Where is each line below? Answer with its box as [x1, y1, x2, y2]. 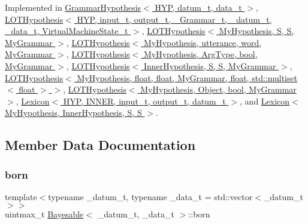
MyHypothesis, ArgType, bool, [143, 48, 258, 60]
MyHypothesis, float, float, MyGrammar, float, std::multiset [77, 71, 298, 84]
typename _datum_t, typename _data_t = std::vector [48, 190, 253, 202]
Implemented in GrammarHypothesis [5, 1, 141, 13]
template [5, 190, 37, 202]
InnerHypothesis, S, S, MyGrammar [143, 59, 276, 72]
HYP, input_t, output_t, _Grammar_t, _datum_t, [77, 13, 272, 25]
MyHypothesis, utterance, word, [143, 36, 262, 48]
